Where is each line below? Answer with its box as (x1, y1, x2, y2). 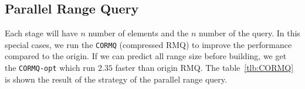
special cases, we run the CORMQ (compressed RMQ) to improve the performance (5, 38, 292, 50)
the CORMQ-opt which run (5, 61, 96, 74)
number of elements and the (88, 27, 189, 39)
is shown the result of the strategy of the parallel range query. (5, 73, 227, 85)
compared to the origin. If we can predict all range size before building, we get (5, 50, 287, 62)
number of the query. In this (199, 27, 300, 39)
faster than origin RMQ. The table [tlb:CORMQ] (115, 61, 294, 74)
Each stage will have (5, 27, 78, 39)
